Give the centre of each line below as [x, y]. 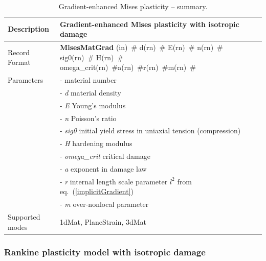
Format [19, 62]
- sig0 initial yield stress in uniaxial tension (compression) [150, 130]
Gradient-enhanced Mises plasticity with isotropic [149, 24]
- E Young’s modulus [93, 105]
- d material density [90, 92]
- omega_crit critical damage [105, 156]
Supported [24, 217]
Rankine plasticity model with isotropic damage [105, 252]
